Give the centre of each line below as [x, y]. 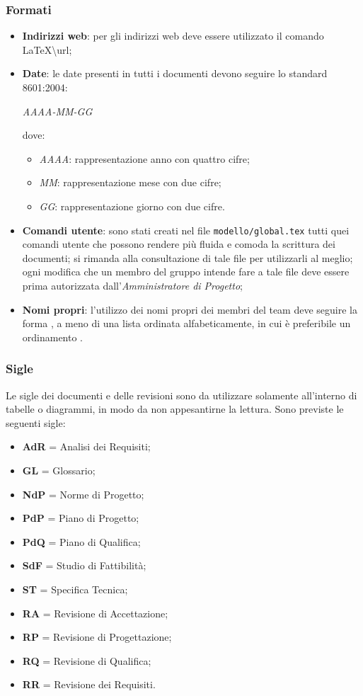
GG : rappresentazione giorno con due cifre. [132, 206]
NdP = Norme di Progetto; [83, 494]
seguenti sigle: [36, 422]
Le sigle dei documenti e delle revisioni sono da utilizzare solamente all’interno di [181, 395]
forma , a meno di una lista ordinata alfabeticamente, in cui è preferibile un [186, 323]
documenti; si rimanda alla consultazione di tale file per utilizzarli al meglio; [188, 257]
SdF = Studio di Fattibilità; [84, 565]
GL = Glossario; [59, 470]
